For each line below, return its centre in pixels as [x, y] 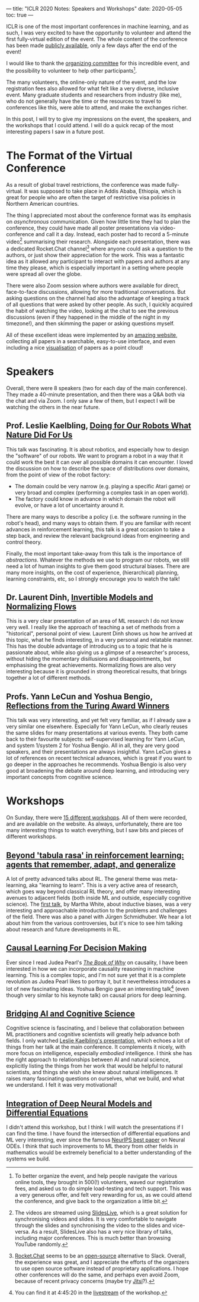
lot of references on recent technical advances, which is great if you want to [99, 758]
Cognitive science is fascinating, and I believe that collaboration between [95, 1028]
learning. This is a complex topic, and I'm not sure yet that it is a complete [96, 975]
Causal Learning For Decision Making [76, 948]
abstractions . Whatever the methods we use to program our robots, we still [98, 560]
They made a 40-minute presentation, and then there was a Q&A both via [96, 394]
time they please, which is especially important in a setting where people [95, 268]
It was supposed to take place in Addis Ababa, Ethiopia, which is [103, 191]
